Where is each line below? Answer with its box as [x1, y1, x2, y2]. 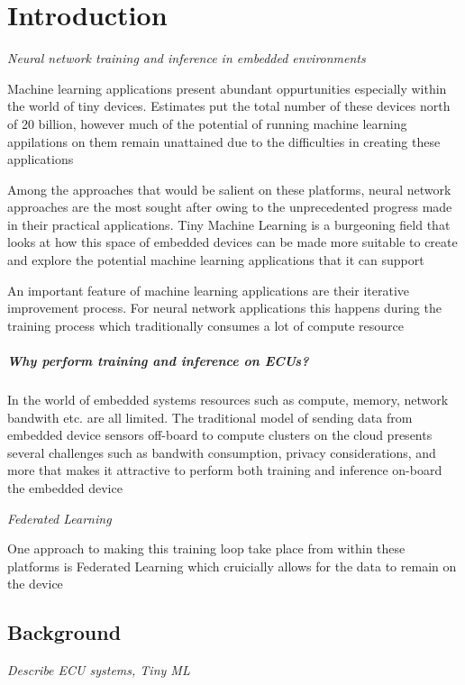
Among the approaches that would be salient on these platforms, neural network [7, 179, 451, 198]
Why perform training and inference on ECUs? [7, 352, 309, 370]
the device [7, 574, 63, 593]
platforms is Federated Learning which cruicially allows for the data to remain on [7, 556, 457, 575]
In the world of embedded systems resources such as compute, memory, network [7, 390, 449, 408]
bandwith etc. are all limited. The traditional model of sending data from [7, 407, 413, 426]
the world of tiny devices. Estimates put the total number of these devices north [7, 96, 451, 115]
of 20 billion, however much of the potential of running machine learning [7, 114, 407, 132]
